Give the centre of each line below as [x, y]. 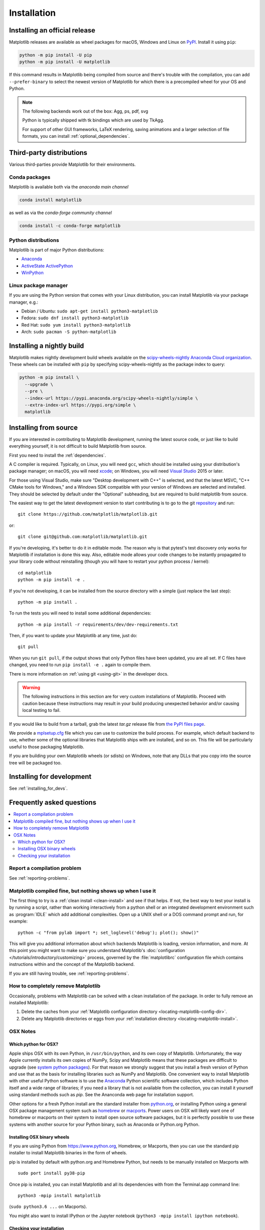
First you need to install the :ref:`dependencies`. [58, 455]
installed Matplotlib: [29, 1003]
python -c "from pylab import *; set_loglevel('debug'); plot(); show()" [108, 933]
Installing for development [50, 777]
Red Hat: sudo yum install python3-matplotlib [76, 325]
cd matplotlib [35, 573]
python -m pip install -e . [52, 580]
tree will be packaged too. [35, 763]
